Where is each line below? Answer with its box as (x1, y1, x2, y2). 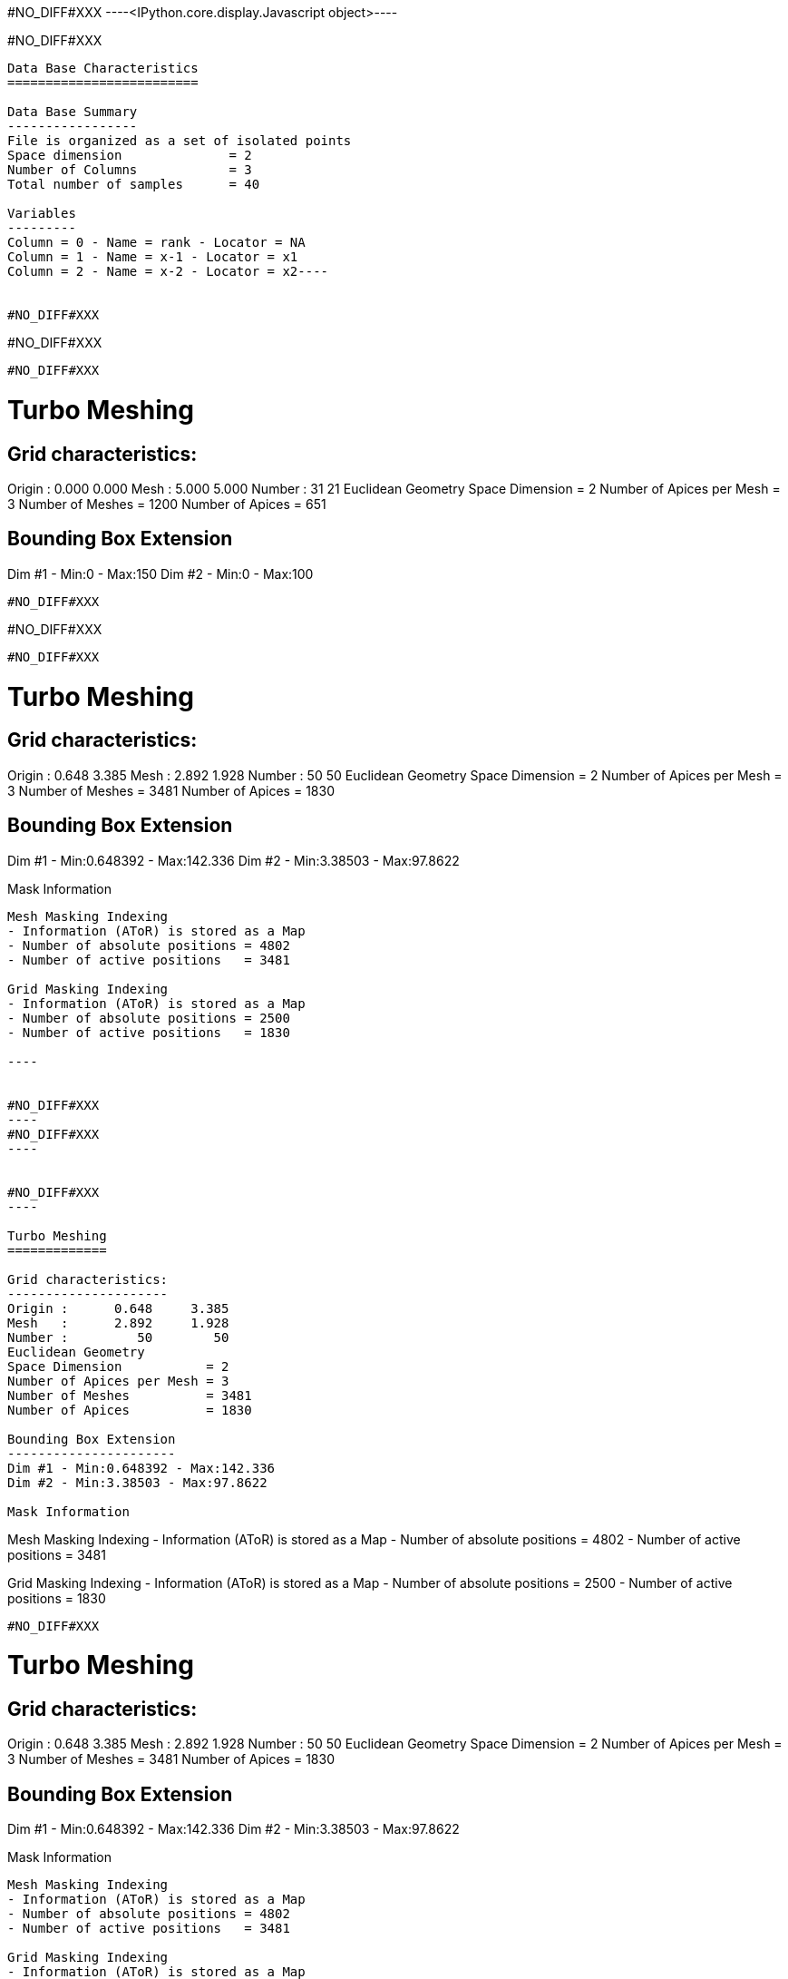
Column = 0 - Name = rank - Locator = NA (7, 235, 306, 250)
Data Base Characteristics (7, 61, 199, 75)
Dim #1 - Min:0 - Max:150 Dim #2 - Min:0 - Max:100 (7, 565, 314, 582)
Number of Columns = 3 (7, 162, 252, 177)
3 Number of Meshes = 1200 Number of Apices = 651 (7, 495, 326, 512)
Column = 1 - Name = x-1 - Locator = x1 (7, 250, 298, 264)
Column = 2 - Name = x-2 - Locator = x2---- (7, 264, 329, 279)
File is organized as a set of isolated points (7, 133, 352, 148)
